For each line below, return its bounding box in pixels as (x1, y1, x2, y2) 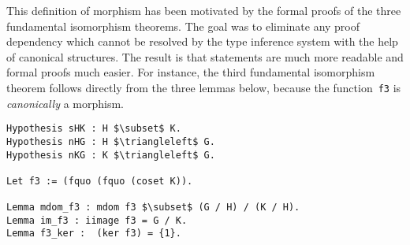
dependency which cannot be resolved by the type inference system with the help (6, 33, 398, 50)
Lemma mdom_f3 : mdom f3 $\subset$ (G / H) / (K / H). (6, 202, 300, 213)
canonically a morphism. (6, 95, 125, 111)
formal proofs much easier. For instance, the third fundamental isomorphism (6, 64, 375, 80)
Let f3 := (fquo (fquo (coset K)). (6, 175, 193, 187)
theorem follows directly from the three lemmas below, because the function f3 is (6, 79, 401, 95)
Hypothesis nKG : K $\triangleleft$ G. (6, 149, 215, 161)
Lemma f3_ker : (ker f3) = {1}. (6, 228, 181, 239)
